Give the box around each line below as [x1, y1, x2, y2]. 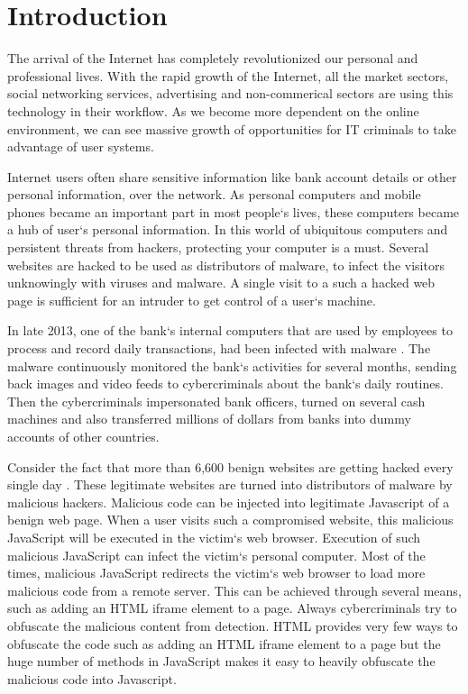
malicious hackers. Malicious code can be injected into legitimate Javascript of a [7, 492, 450, 511]
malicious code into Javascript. [7, 669, 177, 688]
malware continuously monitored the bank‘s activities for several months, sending [7, 356, 457, 375]
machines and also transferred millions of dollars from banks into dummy [7, 409, 411, 428]
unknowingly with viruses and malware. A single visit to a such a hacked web [7, 273, 436, 292]
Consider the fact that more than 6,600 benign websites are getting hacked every [7, 457, 454, 476]
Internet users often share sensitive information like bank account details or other [7, 167, 457, 186]
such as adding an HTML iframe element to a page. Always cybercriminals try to [7, 598, 457, 617]
